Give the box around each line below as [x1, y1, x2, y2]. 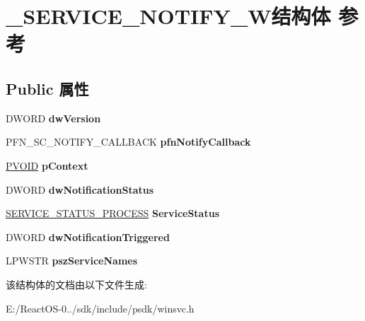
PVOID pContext [6, 158, 88, 173]
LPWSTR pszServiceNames [6, 253, 138, 268]
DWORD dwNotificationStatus [6, 182, 154, 197]
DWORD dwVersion [6, 110, 101, 125]
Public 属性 [6, 77, 89, 99]
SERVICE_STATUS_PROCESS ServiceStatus [6, 206, 219, 221]
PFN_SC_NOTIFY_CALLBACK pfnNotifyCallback [6, 134, 251, 149]
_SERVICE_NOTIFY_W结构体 [6, 1, 331, 30]
